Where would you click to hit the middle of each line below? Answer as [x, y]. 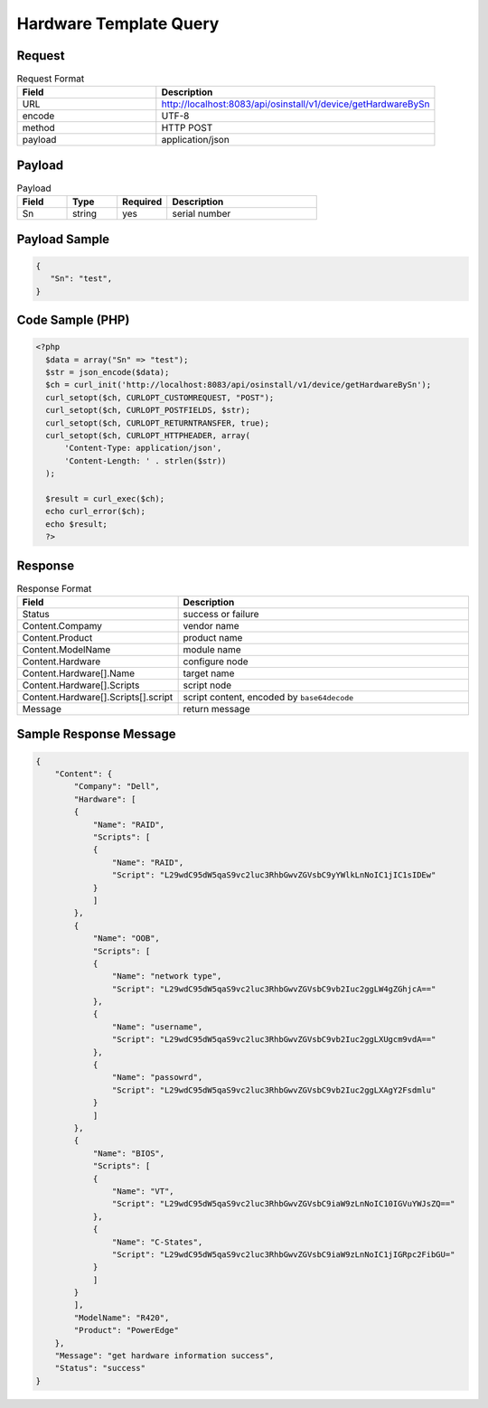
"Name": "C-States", [157, 1242]
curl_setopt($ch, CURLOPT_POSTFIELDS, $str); [148, 410]
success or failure [221, 615]
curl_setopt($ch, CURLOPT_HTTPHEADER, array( [148, 436]
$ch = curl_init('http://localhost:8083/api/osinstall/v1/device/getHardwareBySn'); [239, 385]
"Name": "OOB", [126, 939]
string [85, 214]
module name [212, 650]
